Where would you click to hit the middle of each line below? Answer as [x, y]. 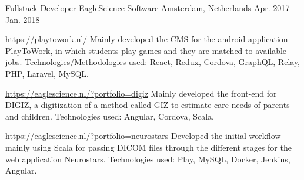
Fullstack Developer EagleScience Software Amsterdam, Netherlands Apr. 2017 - [150, 8]
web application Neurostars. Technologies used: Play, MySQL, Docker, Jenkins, [148, 159]
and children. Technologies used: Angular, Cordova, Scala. [110, 116]
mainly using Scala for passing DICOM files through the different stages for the [148, 147]
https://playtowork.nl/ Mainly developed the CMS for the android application [147, 39]
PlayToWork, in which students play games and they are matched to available [146, 50]
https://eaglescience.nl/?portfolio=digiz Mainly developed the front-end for [141, 93]
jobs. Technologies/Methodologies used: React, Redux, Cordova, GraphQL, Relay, [153, 62]
